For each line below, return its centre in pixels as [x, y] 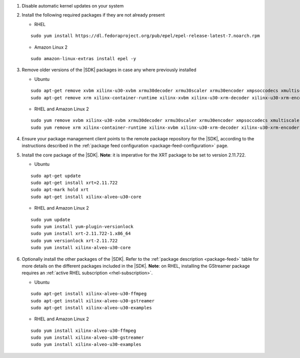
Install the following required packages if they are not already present [93, 15]
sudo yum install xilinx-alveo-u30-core [81, 248]
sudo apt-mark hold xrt [60, 190]
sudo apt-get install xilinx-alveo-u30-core [86, 197]
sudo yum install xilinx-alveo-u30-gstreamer [87, 338]
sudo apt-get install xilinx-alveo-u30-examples [91, 308]
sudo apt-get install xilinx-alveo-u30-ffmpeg [89, 294]
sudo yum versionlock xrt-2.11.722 [74, 240]
